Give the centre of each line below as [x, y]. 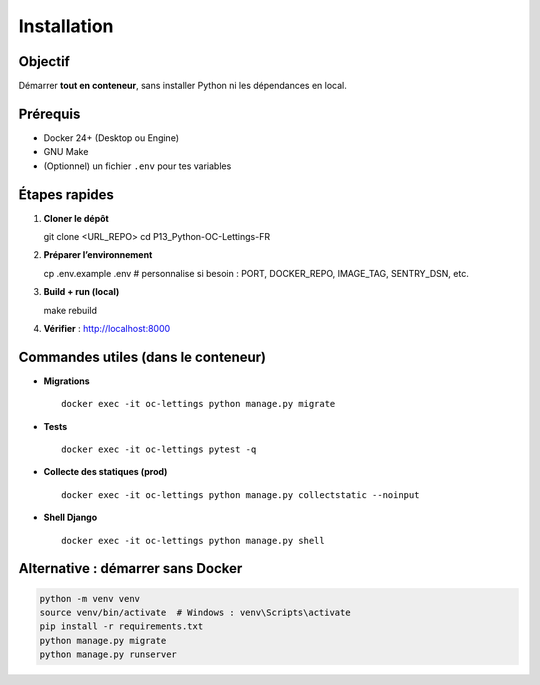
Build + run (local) [81, 292]
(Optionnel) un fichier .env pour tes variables [137, 166]
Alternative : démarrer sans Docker [130, 568]
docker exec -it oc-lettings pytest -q [159, 449]
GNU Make [66, 152]
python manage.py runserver [108, 654]
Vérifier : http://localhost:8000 [107, 328]
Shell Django [70, 517]
